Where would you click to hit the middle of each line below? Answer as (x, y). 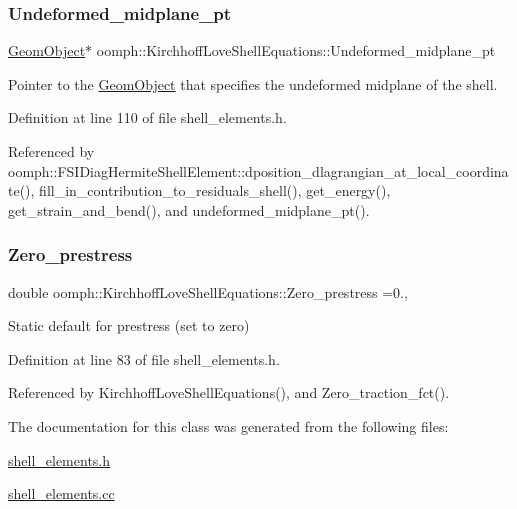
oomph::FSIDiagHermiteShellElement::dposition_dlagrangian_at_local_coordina (258, 170)
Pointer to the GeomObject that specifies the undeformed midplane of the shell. (253, 83)
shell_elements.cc (61, 493)
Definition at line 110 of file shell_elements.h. (147, 117)
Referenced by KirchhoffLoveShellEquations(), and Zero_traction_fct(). (229, 392)
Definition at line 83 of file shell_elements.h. (144, 358)
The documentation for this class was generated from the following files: (228, 425)
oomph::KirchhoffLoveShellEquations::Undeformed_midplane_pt (296, 50)
